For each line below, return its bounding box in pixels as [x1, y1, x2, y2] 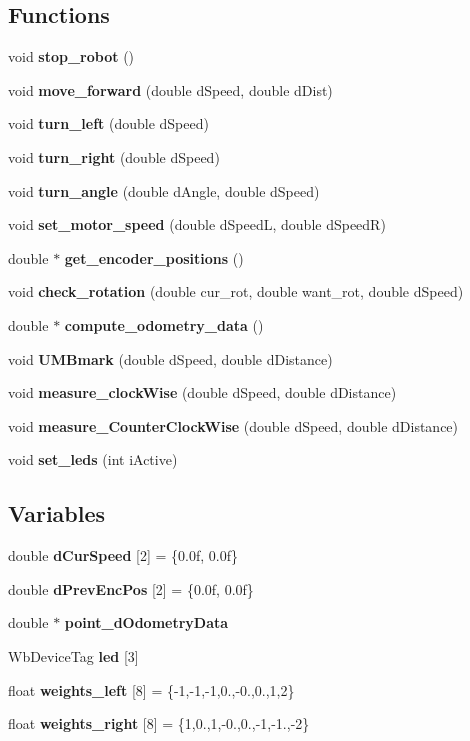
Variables [8, 498, 106, 529]
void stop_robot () [8, 46, 135, 67]
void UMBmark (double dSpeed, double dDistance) [8, 348, 333, 369]
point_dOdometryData [64, 612, 229, 633]
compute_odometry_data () [64, 314, 264, 335]
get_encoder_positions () [64, 247, 244, 268]
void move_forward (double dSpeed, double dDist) [8, 79, 333, 100]
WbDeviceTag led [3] [8, 645, 139, 666]
